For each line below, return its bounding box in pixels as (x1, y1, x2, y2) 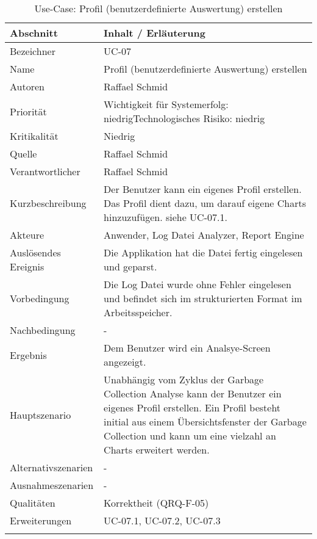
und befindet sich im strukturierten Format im (104, 291, 302, 305)
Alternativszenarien (10, 460, 93, 474)
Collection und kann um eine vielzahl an (104, 429, 276, 443)
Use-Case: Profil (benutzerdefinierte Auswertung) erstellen (34, 1, 283, 15)
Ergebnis (10, 347, 47, 362)
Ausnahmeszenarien (10, 478, 94, 492)
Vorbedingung (10, 291, 69, 305)
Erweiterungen (10, 513, 72, 527)
